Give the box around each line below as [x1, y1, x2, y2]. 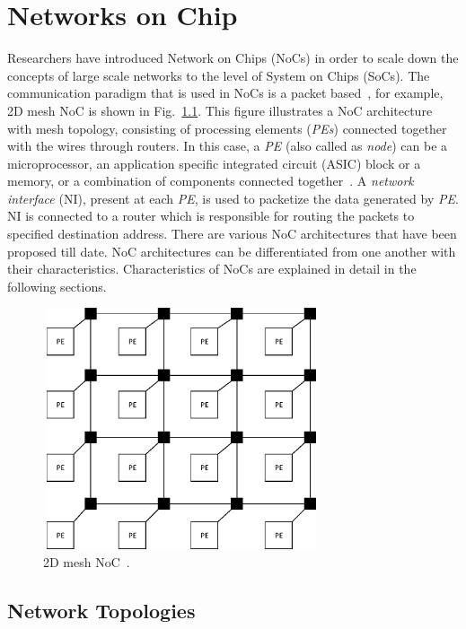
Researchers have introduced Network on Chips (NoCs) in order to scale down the [7, 48, 459, 67]
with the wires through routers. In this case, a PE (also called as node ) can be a [7, 136, 448, 155]
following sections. [7, 276, 107, 295]
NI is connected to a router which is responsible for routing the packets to [7, 206, 415, 225]
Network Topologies [7, 596, 196, 624]
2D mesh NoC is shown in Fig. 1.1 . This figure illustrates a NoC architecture [7, 100, 433, 119]
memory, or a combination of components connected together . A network [7, 171, 414, 190]
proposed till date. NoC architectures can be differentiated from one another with [7, 241, 456, 260]
